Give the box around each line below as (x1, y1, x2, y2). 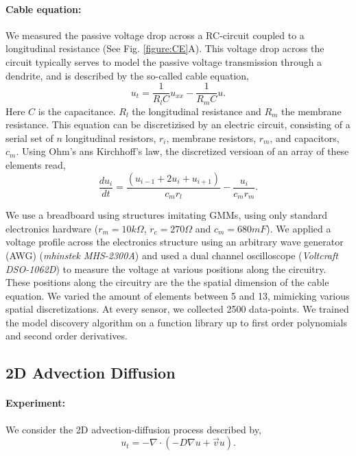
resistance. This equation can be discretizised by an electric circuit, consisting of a (5, 117, 351, 132)
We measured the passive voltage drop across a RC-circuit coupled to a (5, 27, 305, 42)
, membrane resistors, (166, 130, 257, 145)
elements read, (5, 158, 66, 172)
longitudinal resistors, (65, 130, 156, 145)
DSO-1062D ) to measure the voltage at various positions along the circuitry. (5, 261, 327, 276)
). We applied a (266, 221, 331, 235)
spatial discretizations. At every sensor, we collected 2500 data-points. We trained (5, 302, 349, 316)
